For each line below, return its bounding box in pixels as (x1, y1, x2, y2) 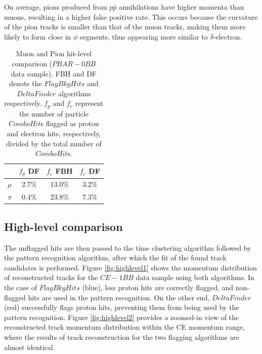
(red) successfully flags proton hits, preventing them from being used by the (4, 302, 239, 312)
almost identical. (4, 341, 55, 352)
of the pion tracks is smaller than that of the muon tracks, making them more (4, 21, 246, 32)
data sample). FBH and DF (11, 68, 97, 78)
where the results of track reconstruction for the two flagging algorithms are (4, 331, 239, 342)
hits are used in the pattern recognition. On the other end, (28, 292, 210, 302)
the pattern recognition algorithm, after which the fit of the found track (4, 252, 227, 263)
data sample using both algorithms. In (136, 272, 254, 283)
